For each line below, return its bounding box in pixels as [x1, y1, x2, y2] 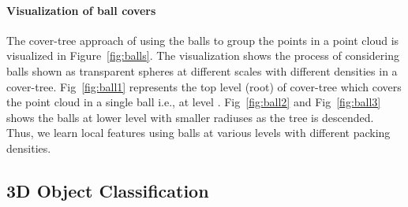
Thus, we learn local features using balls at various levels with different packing [6, 124, 391, 141]
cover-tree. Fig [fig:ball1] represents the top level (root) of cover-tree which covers [6, 78, 402, 94]
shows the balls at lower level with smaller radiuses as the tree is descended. [6, 109, 374, 125]
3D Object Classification [6, 178, 209, 202]
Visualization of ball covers [6, 2, 156, 18]
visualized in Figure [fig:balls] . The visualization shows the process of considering [6, 47, 399, 64]
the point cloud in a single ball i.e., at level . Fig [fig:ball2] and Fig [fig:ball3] [6, 94, 381, 110]
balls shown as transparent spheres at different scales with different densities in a [6, 62, 398, 79]
